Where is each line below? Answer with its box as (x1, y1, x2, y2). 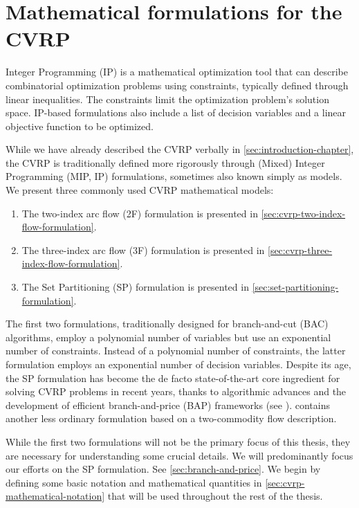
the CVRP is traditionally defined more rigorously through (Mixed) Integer (6, 155, 325, 170)
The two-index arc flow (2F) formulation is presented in (21, 206, 258, 220)
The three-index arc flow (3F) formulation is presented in (21, 242, 265, 257)
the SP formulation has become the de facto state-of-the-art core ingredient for (6, 370, 340, 385)
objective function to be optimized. (6, 118, 154, 133)
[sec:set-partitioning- (252, 280, 339, 294)
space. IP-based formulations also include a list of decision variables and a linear (6, 105, 347, 120)
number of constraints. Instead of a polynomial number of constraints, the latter (6, 343, 346, 358)
